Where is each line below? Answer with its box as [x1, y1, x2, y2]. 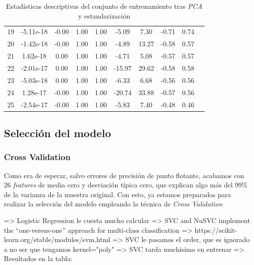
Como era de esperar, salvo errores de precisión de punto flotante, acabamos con [4, 170, 244, 180]
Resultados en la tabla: [4, 253, 73, 264]
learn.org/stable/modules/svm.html [4, 234, 110, 245]
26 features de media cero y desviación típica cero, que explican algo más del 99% [4, 180, 248, 190]
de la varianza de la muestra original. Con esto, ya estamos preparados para [4, 189, 231, 199]
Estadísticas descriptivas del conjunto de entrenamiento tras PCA [6, 1, 203, 11]
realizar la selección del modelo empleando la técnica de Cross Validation [4, 199, 223, 209]
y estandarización [78, 10, 130, 20]
